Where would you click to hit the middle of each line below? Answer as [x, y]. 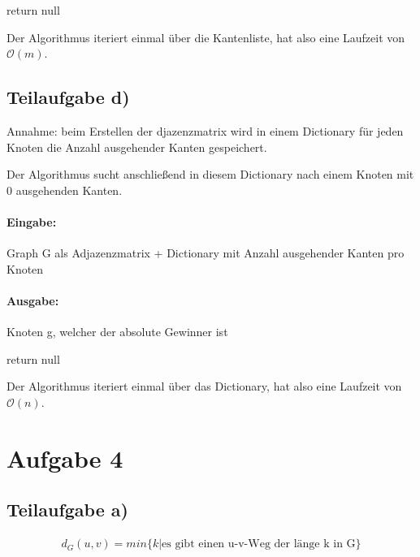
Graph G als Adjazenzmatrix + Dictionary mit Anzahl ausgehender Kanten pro [206, 253]
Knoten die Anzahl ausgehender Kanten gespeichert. [137, 147]
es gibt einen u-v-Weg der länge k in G [259, 544]
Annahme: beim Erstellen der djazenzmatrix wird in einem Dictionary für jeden [205, 130]
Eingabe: [32, 221]
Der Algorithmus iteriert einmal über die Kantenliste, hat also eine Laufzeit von [206, 37]
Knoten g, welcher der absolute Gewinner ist [117, 332]
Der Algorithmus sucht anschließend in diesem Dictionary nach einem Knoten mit [210, 174]
